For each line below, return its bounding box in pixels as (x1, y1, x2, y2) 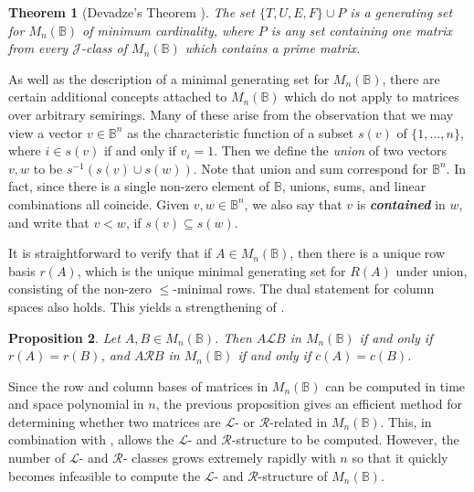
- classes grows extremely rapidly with (122, 448, 336, 467)
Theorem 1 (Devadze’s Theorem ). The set (8, 3, 255, 21)
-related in (269, 412, 328, 431)
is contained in (356, 194, 446, 213)
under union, (395, 261, 468, 280)
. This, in (380, 412, 432, 431)
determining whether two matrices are (8, 412, 221, 431)
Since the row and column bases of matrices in (8, 376, 269, 395)
